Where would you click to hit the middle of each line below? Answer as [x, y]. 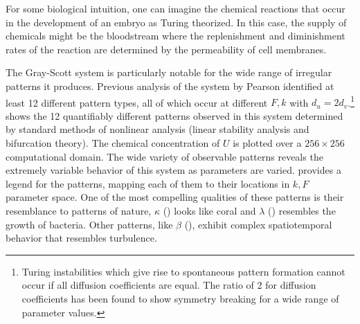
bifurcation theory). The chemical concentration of [113, 143]
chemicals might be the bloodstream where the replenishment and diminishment [175, 36]
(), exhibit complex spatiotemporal [258, 224]
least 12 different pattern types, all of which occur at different [137, 102]
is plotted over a [267, 143]
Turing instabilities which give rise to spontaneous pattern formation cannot [183, 271]
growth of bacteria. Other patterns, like [89, 224]
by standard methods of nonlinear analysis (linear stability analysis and [157, 129]
